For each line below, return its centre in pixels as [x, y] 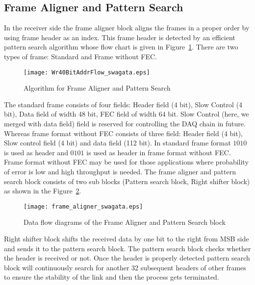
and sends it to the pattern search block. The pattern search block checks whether [127, 248]
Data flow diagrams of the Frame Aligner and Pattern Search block [125, 222]
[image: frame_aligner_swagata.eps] [83, 206]
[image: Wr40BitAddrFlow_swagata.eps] [87, 72]
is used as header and [36, 152]
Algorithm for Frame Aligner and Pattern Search [97, 88]
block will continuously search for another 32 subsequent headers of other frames [125, 267]
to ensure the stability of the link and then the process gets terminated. [112, 277]
